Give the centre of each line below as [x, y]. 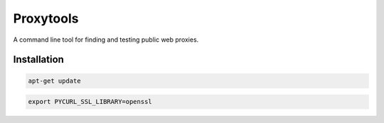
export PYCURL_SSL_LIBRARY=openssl [90, 102]
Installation [38, 60]
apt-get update [54, 81]
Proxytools [46, 18]
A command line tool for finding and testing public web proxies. [106, 40]
